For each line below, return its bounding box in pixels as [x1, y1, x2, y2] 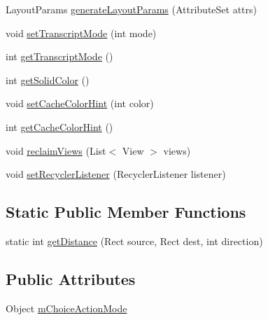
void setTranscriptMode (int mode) [6, 25, 157, 40]
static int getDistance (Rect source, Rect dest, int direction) [6, 233, 263, 248]
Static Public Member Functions [6, 201, 246, 223]
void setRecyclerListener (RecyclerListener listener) [6, 167, 226, 181]
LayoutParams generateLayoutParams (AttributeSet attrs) [6, 2, 257, 16]
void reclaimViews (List [6, 143, 106, 158]
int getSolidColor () [6, 72, 90, 87]
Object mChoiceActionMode [6, 300, 127, 315]
